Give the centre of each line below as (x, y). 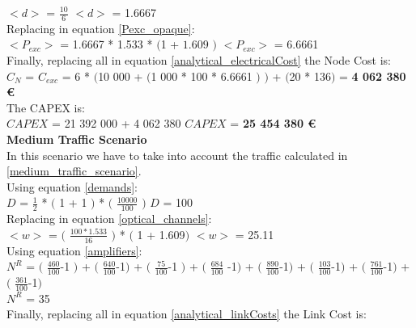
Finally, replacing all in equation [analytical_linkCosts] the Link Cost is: (187, 314)
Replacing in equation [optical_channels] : (109, 219)
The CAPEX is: (46, 107)
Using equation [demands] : (72, 186)
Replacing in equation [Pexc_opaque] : (101, 28)
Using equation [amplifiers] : (74, 250)
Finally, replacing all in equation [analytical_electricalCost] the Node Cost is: (199, 60)
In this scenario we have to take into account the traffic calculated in (177, 155)
